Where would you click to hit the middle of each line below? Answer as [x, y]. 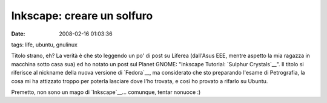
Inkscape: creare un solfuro [82, 16]
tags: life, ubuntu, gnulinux [45, 45]
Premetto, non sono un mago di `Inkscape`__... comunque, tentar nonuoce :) [106, 92]
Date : [18, 34]
